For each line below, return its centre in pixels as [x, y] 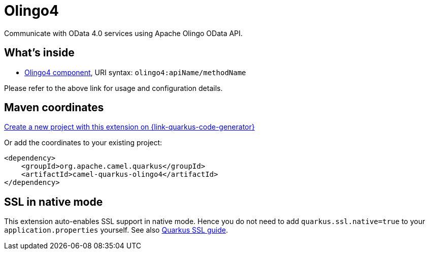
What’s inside [39, 53]
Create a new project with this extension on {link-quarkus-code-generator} [129, 127]
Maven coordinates [54, 108]
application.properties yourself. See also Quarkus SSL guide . [116, 230]
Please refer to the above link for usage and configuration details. [113, 88]
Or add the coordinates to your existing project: [83, 143]
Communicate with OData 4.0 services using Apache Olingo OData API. [123, 33]
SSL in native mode [54, 202]
